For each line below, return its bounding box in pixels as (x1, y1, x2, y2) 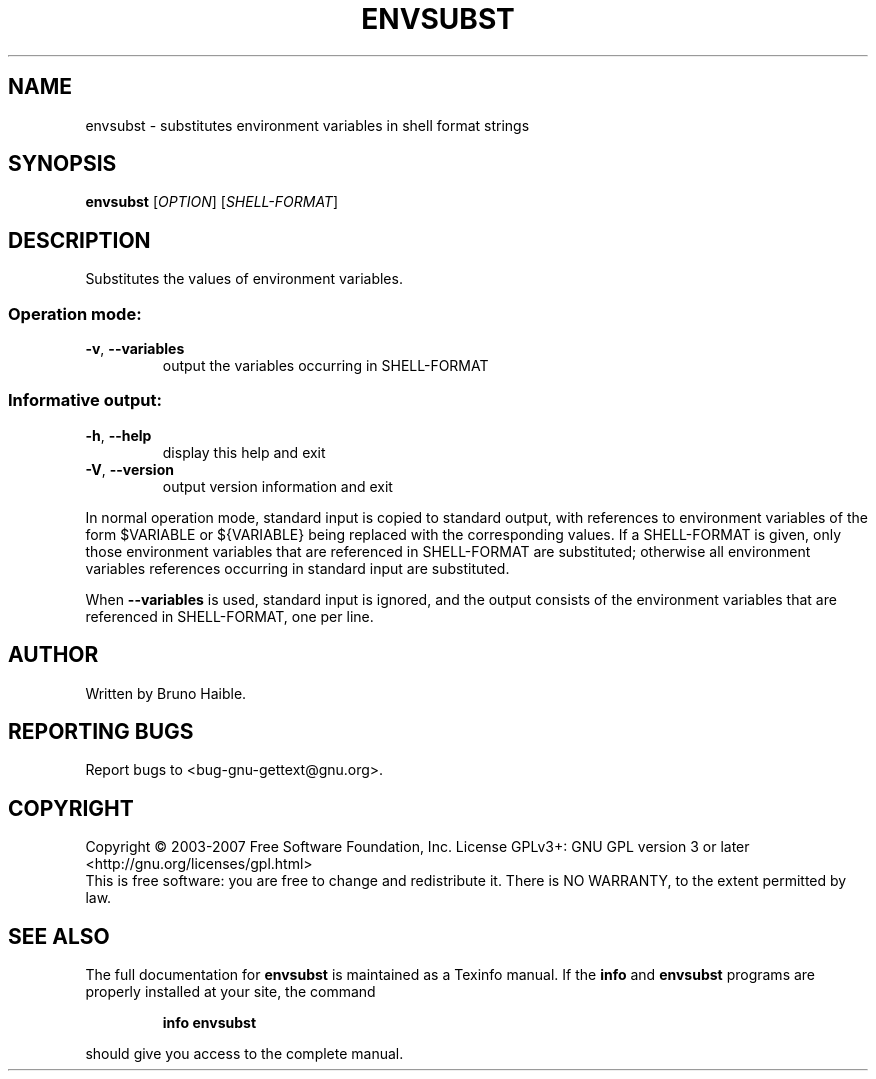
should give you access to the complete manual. (85, 1045, 404, 1063)
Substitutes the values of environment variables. (85, 270, 403, 288)
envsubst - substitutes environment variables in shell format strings (85, 116, 530, 134)
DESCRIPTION (8, 227, 151, 253)
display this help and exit (162, 443, 326, 461)
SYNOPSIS (8, 151, 117, 177)
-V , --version (85, 460, 174, 478)
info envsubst (162, 1014, 257, 1032)
